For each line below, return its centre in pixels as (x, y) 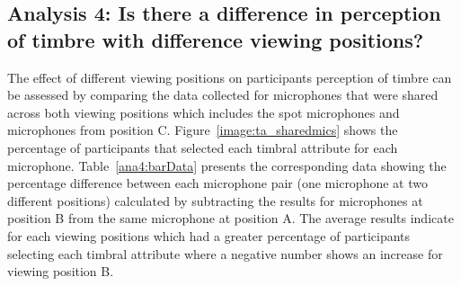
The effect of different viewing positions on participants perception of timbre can (230, 77)
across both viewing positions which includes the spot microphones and (204, 112)
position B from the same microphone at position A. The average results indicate (230, 218)
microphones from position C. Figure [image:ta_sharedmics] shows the (203, 130)
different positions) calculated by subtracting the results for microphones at (215, 200)
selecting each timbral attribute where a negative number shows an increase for (225, 253)
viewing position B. (61, 271)
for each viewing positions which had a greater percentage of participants (209, 235)
